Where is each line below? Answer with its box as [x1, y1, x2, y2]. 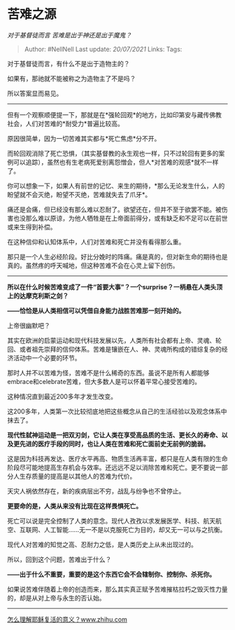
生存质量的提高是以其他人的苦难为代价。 [19, 472, 136, 480]
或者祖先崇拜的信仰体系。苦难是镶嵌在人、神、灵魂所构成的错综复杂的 [19, 345, 222, 353]
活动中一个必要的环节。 [13, 353, 81, 362]
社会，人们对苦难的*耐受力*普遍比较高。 [7, 119, 124, 128]
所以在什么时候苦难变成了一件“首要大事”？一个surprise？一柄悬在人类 [7, 282, 211, 291]
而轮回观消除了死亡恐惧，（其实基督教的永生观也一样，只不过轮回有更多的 [7, 149, 219, 158]
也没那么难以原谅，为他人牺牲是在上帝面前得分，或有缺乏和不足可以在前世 [13, 214, 228, 222]
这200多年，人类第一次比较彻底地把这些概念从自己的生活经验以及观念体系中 [7, 407, 227, 416]
